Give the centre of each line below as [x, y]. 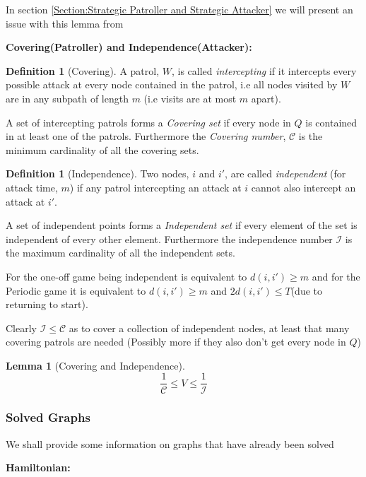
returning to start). [47, 304]
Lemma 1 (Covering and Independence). [95, 365]
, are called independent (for [285, 173]
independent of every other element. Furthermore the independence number [169, 238]
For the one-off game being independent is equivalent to [126, 276]
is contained [331, 122]
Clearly [21, 328]
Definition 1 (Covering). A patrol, [83, 70]
